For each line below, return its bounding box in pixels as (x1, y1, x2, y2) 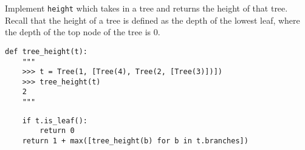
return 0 (39, 126, 75, 135)
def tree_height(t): (5, 47, 88, 56)
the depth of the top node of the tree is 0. (5, 26, 160, 38)
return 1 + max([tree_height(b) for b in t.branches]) (22, 137, 248, 146)
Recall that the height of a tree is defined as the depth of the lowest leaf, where (5, 13, 300, 26)
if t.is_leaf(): (22, 116, 88, 125)
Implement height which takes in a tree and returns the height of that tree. (5, 2, 288, 14)
